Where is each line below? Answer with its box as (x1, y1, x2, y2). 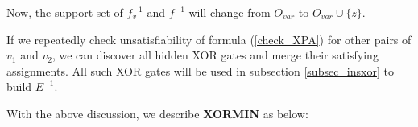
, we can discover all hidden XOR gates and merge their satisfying (52, 47, 379, 63)
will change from (188, 4, 271, 20)
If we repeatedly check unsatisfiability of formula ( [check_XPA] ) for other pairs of (6, 31, 412, 47)
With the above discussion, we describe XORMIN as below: (6, 104, 308, 121)
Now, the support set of (6, 4, 123, 20)
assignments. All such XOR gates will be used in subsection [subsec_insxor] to (6, 62, 394, 79)
